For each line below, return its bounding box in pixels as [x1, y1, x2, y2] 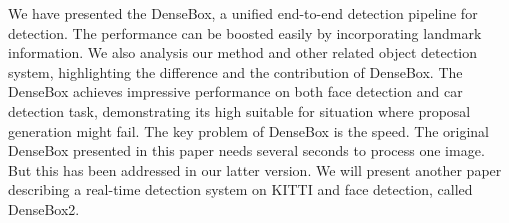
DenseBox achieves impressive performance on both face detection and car [8, 81, 463, 102]
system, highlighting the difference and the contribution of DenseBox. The [8, 61, 463, 82]
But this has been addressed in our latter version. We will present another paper [8, 159, 502, 180]
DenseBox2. [8, 198, 80, 219]
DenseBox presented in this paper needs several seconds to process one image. [8, 140, 485, 161]
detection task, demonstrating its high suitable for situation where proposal [8, 100, 471, 121]
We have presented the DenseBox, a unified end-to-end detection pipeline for [8, 3, 478, 23]
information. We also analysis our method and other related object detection [8, 42, 478, 63]
